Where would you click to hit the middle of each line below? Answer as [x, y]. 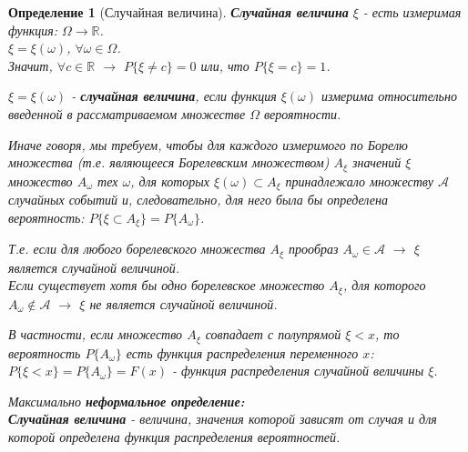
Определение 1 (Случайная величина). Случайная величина [178, 12]
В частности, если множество [96, 334]
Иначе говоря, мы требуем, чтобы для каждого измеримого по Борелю [208, 144]
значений [377, 162]
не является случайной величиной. [183, 303]
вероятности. [302, 113]
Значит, [31, 65]
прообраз [314, 249]
